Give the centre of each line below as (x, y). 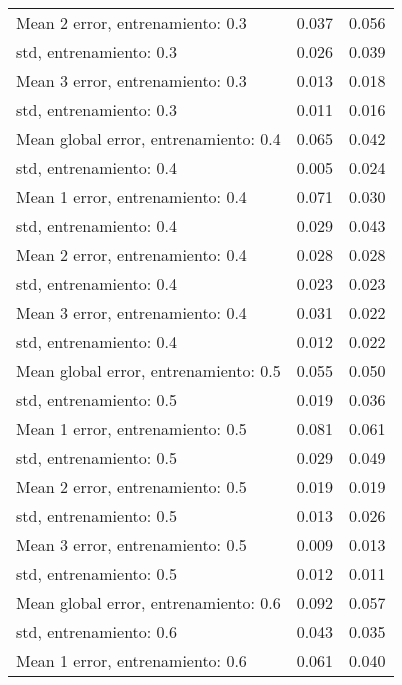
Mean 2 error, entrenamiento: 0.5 (131, 486)
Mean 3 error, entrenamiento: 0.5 (131, 544)
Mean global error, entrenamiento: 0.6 (148, 602)
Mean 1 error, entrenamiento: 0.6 (131, 660)
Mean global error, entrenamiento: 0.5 (148, 370)
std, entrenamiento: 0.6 (97, 631)
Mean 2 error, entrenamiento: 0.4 (131, 254)
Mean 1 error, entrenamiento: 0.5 (131, 428)
